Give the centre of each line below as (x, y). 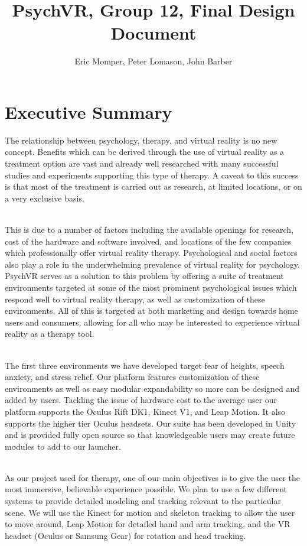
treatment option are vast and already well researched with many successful (142, 163)
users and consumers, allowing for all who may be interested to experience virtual (152, 322)
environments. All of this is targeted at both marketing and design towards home (151, 311)
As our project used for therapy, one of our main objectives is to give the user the (152, 477)
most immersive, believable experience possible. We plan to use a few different (146, 489)
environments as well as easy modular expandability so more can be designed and (152, 388)
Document (153, 33)
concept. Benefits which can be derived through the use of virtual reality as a (145, 152)
